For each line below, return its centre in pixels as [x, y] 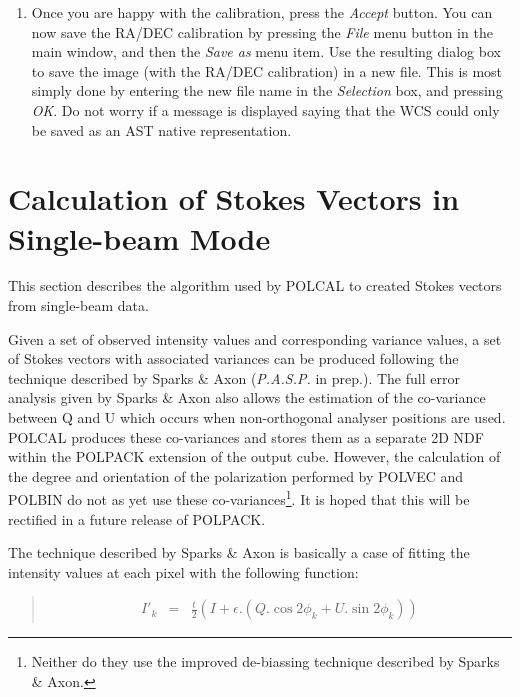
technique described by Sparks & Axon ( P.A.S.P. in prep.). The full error [234, 377]
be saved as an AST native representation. [161, 129]
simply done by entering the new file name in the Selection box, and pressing [267, 90]
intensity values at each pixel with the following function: [183, 571]
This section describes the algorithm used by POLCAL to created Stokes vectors [255, 285]
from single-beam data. [78, 305]
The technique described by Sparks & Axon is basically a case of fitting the [239, 552]
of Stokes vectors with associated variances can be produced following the [233, 358]
